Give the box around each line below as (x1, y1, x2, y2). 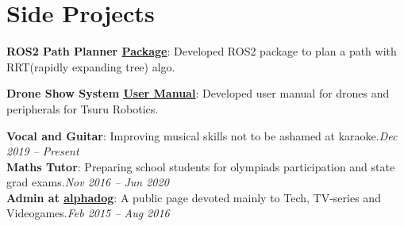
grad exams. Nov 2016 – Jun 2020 (6, 174, 169, 190)
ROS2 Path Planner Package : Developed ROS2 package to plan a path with (6, 43, 397, 59)
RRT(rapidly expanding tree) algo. (6, 58, 175, 75)
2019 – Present (6, 143, 79, 159)
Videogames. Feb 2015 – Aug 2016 (6, 205, 170, 221)
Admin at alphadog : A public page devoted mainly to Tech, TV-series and (6, 189, 381, 205)
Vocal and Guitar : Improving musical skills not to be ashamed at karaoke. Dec (6, 127, 398, 144)
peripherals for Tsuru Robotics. (6, 100, 159, 117)
